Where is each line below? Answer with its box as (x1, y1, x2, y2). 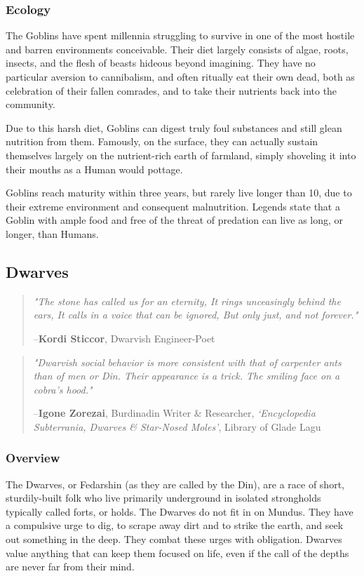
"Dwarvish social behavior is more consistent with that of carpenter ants (33, 354, 342, 369)
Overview (6, 449, 60, 467)
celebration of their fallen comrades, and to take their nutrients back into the (6, 83, 337, 98)
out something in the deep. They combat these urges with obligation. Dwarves (6, 532, 342, 547)
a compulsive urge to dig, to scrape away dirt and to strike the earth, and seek (6, 518, 344, 533)
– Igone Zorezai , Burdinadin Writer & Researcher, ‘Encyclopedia (33, 406, 316, 420)
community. (6, 97, 55, 112)
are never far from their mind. (6, 559, 135, 574)
